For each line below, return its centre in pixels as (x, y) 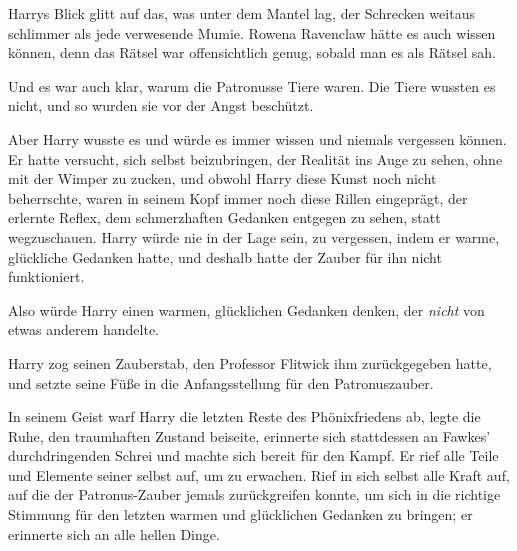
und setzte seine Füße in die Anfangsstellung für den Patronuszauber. (221, 382)
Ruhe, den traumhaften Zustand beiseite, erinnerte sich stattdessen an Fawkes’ (249, 435)
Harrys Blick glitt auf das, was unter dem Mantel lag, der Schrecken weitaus (241, 13)
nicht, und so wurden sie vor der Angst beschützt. (161, 105)
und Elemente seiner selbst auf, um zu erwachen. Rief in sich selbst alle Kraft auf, (259, 474)
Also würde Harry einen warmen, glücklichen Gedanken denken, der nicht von (246, 309)
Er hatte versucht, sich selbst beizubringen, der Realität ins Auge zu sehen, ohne (255, 158)
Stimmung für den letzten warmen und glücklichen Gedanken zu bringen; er (240, 514)
